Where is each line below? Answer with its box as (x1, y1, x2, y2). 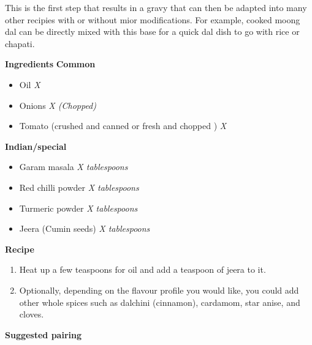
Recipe (5, 242, 34, 255)
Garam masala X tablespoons (19, 160, 128, 173)
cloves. (19, 308, 44, 321)
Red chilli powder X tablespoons (19, 180, 139, 193)
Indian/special (5, 139, 67, 152)
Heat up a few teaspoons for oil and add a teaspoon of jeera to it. (19, 263, 266, 276)
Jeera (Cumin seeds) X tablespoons (19, 222, 150, 235)
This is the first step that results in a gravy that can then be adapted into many (5, 1, 307, 13)
